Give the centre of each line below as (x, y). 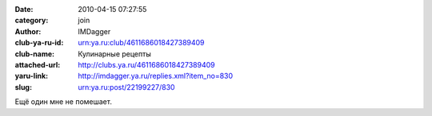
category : (32, 21)
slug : (23, 87)
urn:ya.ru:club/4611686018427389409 (141, 43)
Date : (24, 9)
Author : (28, 31)
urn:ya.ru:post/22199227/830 (126, 87)
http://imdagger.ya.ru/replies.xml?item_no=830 (156, 76)
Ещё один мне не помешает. (63, 102)
